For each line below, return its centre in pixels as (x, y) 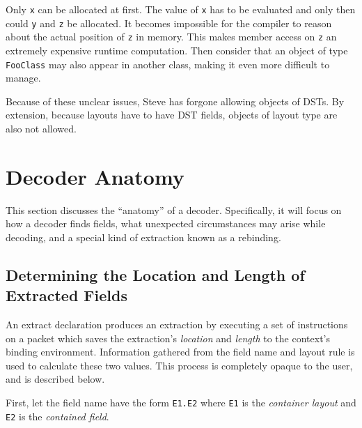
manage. (23, 78)
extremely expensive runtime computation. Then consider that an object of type (177, 50)
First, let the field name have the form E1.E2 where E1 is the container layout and (181, 403)
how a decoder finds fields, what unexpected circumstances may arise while (166, 223)
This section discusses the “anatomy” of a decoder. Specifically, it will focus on (174, 209)
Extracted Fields (66, 295)
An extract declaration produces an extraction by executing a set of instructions (177, 324)
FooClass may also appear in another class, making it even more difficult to (168, 64)
